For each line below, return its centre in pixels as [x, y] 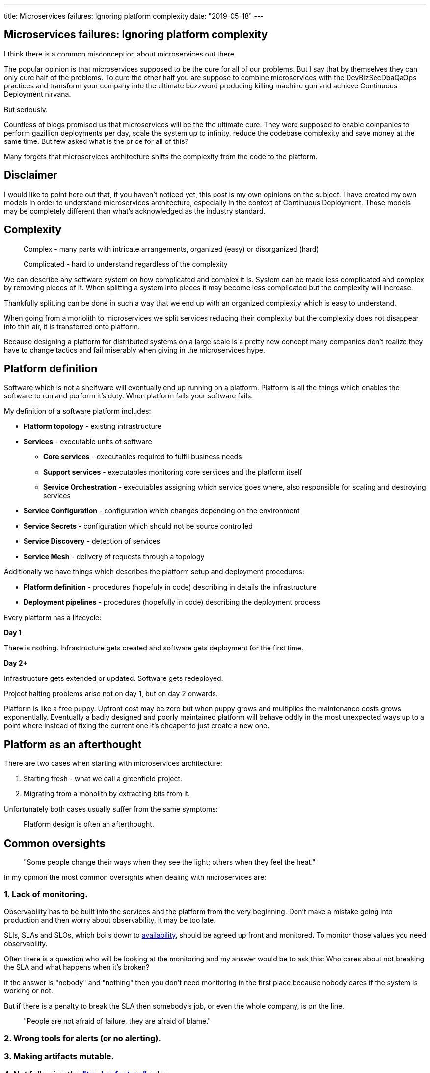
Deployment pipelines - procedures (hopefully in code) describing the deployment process [172, 602]
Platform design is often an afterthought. [89, 824]
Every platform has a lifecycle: [53, 618]
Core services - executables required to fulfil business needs [143, 457]
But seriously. [26, 109]
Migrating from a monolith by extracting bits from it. [107, 794]
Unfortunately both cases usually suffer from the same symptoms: [111, 809]
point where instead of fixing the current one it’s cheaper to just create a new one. [137, 726]
